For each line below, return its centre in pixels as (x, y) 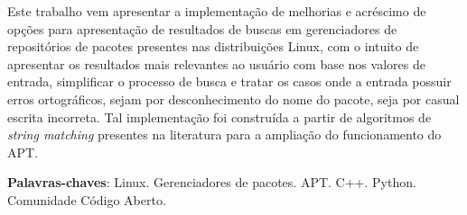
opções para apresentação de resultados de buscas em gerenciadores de (202, 28)
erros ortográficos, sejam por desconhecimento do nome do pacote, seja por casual (233, 99)
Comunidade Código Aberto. (87, 199)
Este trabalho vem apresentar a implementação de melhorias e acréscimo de (217, 11)
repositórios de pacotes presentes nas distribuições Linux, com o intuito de (213, 46)
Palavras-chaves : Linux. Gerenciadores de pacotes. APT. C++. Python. (212, 182)
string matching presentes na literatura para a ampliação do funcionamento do (224, 134)
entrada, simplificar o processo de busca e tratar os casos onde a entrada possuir (229, 81)
